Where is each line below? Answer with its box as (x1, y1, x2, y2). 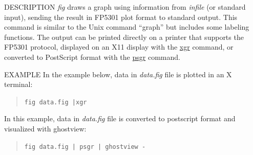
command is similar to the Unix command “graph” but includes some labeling (4, 21, 249, 32)
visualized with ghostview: (4, 123, 87, 134)
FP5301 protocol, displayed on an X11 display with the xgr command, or (4, 41, 234, 52)
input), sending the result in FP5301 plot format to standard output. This (4, 11, 238, 22)
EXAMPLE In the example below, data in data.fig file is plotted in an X (4, 69, 232, 79)
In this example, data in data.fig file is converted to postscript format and (4, 113, 236, 124)
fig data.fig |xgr (24, 98, 87, 106)
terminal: (4, 79, 33, 90)
